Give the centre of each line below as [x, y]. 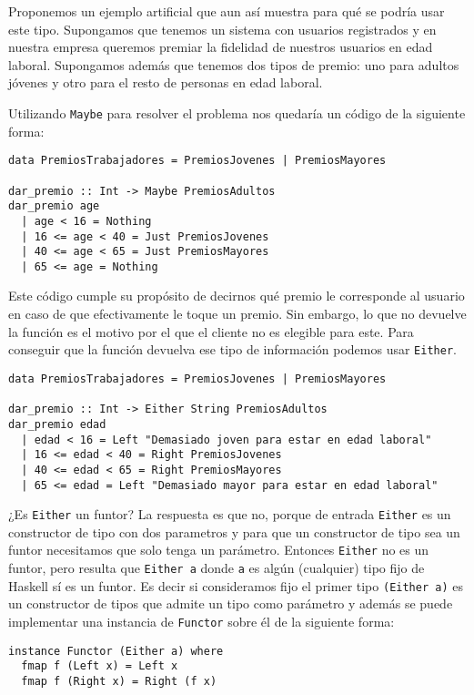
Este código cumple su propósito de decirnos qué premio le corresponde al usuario [237, 296]
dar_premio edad [57, 424]
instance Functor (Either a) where [116, 651]
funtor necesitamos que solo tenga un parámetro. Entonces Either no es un [219, 550]
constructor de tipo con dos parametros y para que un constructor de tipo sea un [234, 531]
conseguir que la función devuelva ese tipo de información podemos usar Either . [232, 349]
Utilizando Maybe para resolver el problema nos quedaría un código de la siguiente [237, 112]
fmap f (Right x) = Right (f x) [119, 681]
